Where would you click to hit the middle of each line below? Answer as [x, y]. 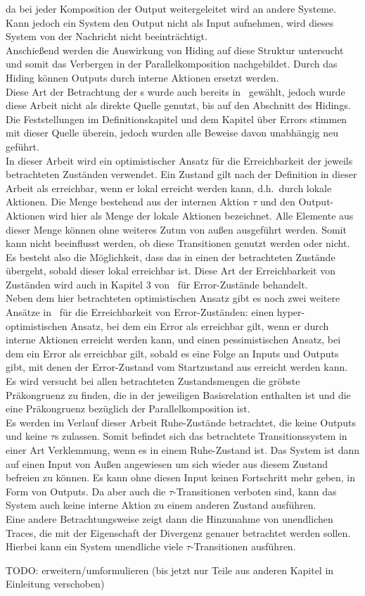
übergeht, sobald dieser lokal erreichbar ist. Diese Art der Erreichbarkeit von [171, 271]
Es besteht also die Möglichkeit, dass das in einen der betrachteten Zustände [171, 256]
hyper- [291, 312]
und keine [27, 436]
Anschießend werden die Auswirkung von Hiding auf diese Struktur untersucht [175, 50]
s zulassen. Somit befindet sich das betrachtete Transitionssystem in [201, 436]
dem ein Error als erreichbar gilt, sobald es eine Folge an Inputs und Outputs [172, 353]
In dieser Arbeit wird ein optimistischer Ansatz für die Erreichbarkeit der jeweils [179, 160]
